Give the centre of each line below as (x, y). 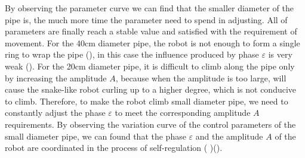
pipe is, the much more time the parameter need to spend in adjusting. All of (146, 19)
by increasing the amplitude (56, 78)
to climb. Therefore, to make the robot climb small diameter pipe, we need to (147, 101)
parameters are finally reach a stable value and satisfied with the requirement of (151, 31)
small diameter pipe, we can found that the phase (95, 136)
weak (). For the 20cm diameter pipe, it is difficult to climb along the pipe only (150, 66)
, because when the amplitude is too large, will (201, 78)
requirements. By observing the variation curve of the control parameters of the (150, 124)
